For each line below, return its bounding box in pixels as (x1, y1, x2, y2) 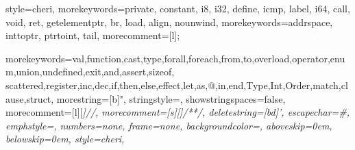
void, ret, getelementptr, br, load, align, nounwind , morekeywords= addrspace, (5, 14, 333, 29)
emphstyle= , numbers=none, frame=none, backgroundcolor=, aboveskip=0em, (5, 118, 332, 132)
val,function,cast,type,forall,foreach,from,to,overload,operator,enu (72, 51, 345, 65)
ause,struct (5, 91, 51, 105)
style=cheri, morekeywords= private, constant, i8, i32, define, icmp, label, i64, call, (5, 1, 350, 15)
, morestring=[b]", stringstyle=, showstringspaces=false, (51, 91, 286, 105)
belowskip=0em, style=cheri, (5, 132, 125, 146)
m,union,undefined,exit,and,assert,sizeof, (5, 64, 175, 79)
